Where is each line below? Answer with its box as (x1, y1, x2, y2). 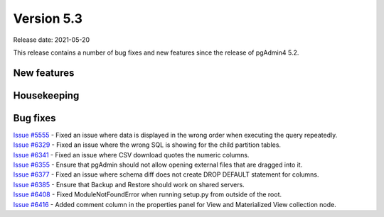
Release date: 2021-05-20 (13, 35, 90, 44)
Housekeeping (13, 89, 80, 101)
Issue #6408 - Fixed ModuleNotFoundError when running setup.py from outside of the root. (13, 190, 282, 199)
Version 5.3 (13, 11, 83, 26)
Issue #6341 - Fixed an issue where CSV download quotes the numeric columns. (13, 150, 250, 159)
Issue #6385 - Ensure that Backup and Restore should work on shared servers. (13, 180, 245, 189)
